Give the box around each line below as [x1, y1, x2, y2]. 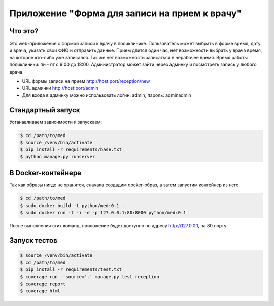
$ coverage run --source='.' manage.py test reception [20, 274, 159, 280]
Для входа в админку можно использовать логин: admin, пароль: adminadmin [22, 92, 191, 98]
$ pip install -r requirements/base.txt [20, 147, 122, 152]
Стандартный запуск [9, 106, 80, 114]
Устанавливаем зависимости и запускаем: [9, 119, 102, 125]
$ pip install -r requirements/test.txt [20, 266, 122, 273]
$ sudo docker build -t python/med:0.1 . [20, 202, 125, 208]
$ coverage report [20, 281, 66, 287]
